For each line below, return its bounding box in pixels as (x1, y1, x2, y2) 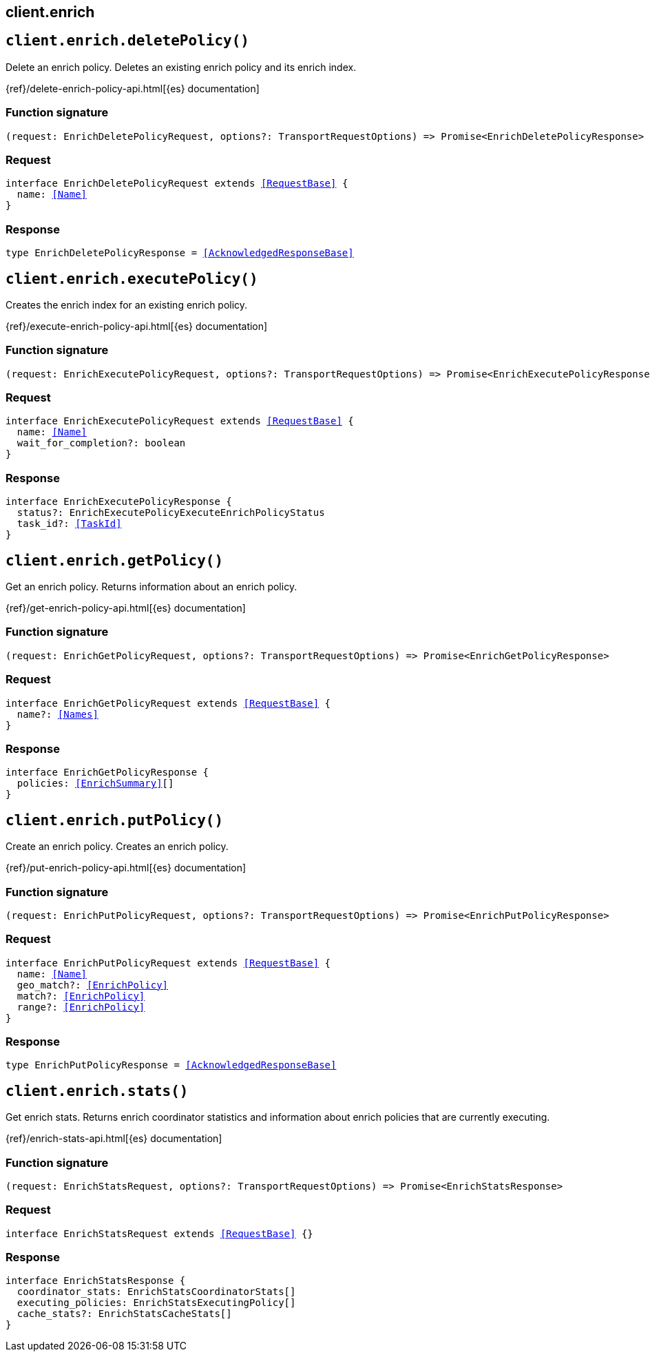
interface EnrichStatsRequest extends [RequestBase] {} (6, 1227, 313, 1239)
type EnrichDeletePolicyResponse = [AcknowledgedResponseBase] (6, 247, 354, 259)
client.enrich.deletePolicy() (6, 32, 250, 50)
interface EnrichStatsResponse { (6, 1275, 186, 1287)
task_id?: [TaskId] (17, 518, 122, 530)
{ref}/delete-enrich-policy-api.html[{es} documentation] (6, 82, 260, 94)
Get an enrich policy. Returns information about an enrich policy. (6, 581, 297, 593)
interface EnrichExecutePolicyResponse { (6, 496, 232, 508)
